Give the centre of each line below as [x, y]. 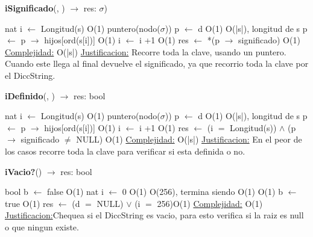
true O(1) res [29, 203]
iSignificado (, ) [35, 8]
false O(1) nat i [75, 192]
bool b [17, 192]
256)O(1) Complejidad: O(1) [210, 203]
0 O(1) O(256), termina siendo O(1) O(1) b [202, 192]
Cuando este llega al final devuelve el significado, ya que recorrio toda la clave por [157, 63]
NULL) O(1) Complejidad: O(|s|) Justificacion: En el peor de [189, 139]
